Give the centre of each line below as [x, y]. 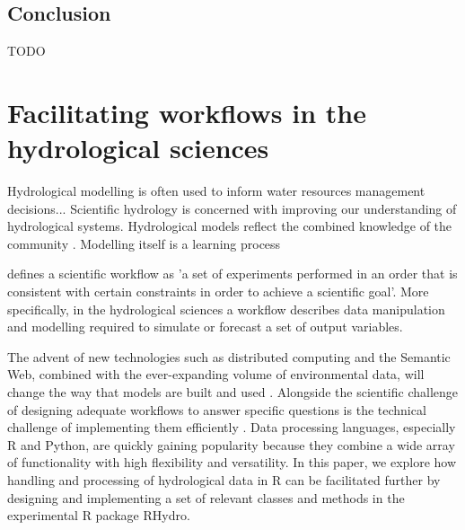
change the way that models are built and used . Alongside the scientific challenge [232, 392]
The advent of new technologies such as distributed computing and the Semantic [229, 356]
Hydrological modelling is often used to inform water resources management [216, 191]
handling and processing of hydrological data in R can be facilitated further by [224, 480]
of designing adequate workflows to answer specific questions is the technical [217, 409]
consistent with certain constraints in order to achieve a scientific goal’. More [218, 291]
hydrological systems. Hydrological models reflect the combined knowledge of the [230, 226]
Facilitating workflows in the [187, 112]
